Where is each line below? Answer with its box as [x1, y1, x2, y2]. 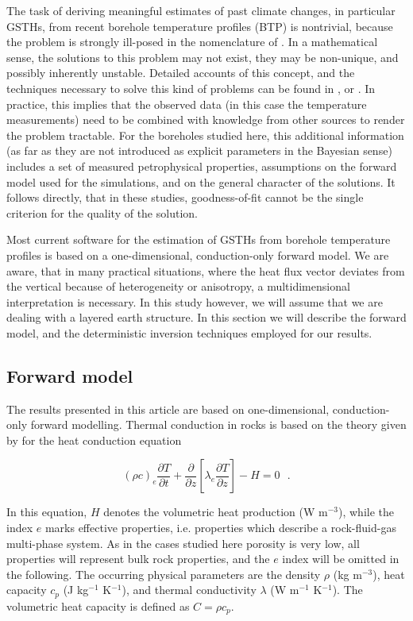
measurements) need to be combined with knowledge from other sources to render [6, 111, 405, 128]
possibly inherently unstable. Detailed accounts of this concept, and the [6, 64, 355, 81]
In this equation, [6, 503, 87, 520]
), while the [338, 503, 394, 520]
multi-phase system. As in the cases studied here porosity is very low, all [6, 534, 360, 551]
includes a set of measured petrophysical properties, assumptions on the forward [6, 157, 397, 174]
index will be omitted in [282, 550, 399, 567]
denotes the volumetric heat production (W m [103, 503, 328, 520]
